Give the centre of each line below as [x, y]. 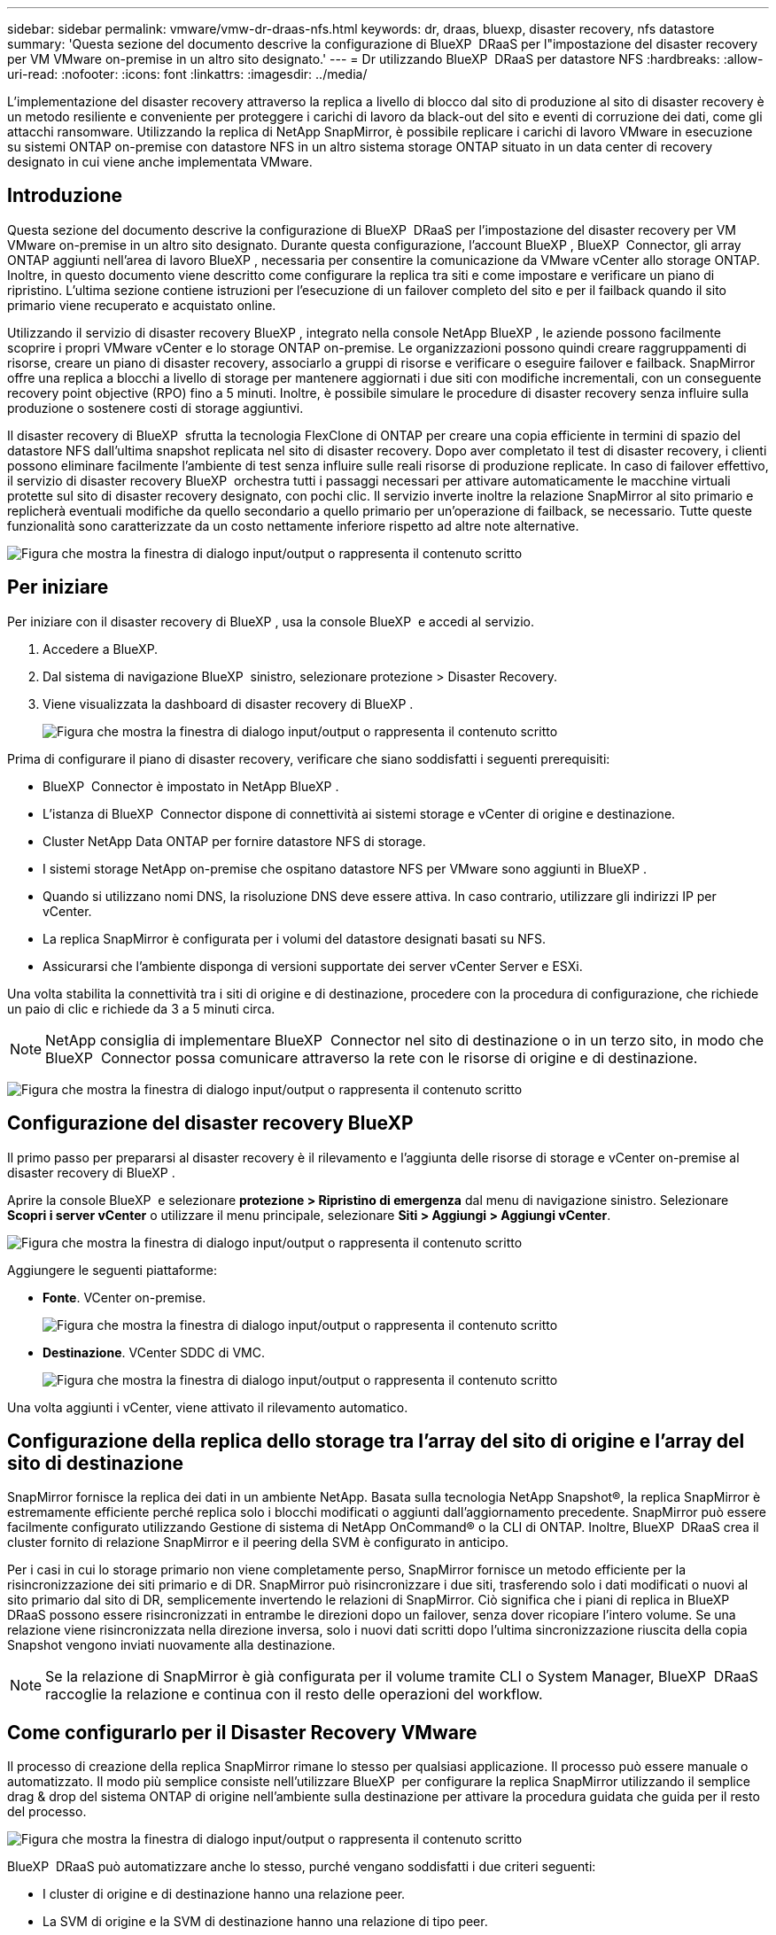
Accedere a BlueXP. [101, 649]
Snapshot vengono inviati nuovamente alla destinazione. [171, 1645]
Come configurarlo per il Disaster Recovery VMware [242, 1732]
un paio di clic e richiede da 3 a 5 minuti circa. [141, 1008]
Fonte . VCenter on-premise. [124, 1297]
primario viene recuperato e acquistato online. [142, 305]
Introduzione [65, 196]
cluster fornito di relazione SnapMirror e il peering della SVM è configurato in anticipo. [258, 1543]
